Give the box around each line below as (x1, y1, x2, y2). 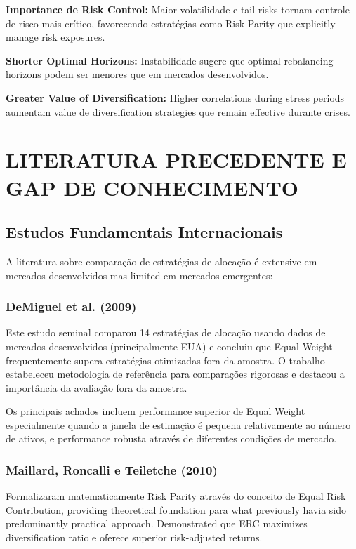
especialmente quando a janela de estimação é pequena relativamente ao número (6, 417, 351, 432)
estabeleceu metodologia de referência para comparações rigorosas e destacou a (6, 366, 345, 381)
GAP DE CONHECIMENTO (6, 173, 299, 201)
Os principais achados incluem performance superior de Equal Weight (6, 404, 305, 418)
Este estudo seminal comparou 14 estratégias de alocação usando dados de (6, 325, 326, 340)
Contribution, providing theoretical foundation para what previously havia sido (6, 502, 347, 517)
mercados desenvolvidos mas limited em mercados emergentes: (6, 267, 273, 282)
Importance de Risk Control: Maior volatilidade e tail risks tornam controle (6, 2, 350, 16)
